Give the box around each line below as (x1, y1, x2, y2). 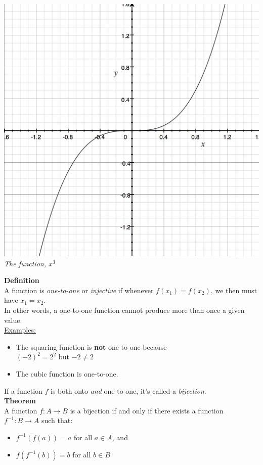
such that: (41, 415, 73, 426)
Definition (4, 275, 39, 286)
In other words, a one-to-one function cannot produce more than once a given (4, 305, 245, 315)
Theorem (4, 395, 36, 406)
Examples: (4, 324, 36, 335)
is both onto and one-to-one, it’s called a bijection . (51, 385, 206, 396)
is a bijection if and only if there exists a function (70, 405, 224, 415)
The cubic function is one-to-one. (16, 368, 118, 379)
